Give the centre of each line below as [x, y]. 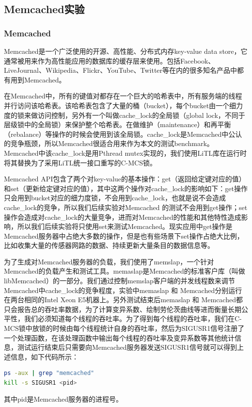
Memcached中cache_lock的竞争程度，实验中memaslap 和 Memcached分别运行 [123, 290]
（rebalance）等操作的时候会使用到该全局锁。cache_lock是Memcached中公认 [123, 134]
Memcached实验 [44, 9]
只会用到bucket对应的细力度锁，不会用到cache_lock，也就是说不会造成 [115, 198]
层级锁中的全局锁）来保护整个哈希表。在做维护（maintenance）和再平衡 [118, 124]
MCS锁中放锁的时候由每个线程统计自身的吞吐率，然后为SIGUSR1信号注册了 [124, 328]
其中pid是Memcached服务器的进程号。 [63, 399]
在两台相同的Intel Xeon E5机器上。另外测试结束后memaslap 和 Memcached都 [123, 300]
